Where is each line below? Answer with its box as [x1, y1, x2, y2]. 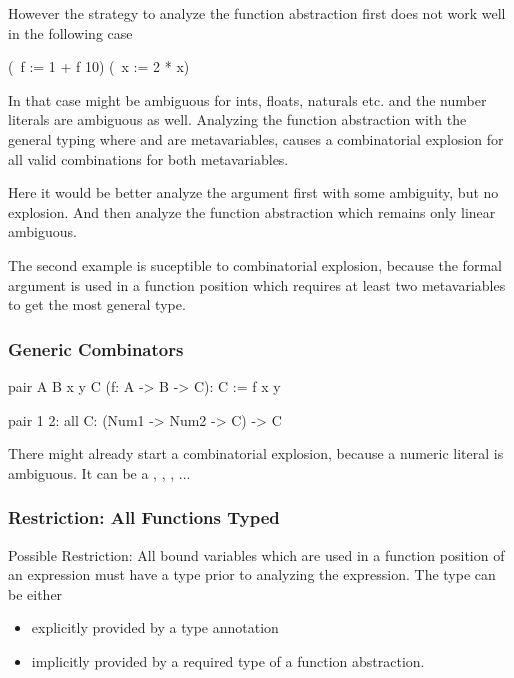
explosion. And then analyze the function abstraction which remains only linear [8, 201, 496, 222]
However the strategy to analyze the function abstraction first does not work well [8, 3, 506, 23]
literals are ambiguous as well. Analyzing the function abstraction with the [8, 109, 467, 130]
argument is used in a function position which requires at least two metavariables [8, 274, 506, 295]
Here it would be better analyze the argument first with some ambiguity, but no [8, 182, 499, 203]
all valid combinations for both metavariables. [8, 148, 289, 169]
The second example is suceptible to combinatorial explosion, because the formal [8, 254, 502, 275]
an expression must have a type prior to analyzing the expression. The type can [8, 564, 496, 585]
